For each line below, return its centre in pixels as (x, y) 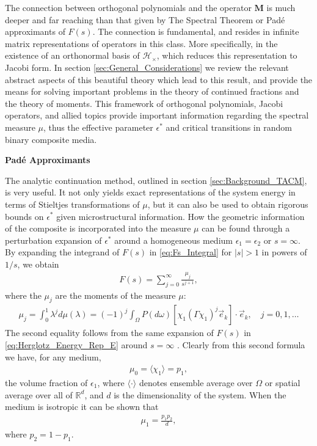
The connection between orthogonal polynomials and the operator (128, 7)
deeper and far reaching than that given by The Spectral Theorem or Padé (145, 19)
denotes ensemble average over (196, 382)
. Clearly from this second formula (241, 344)
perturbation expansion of (53, 240)
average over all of (39, 394)
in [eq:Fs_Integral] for (191, 252)
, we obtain (38, 264)
